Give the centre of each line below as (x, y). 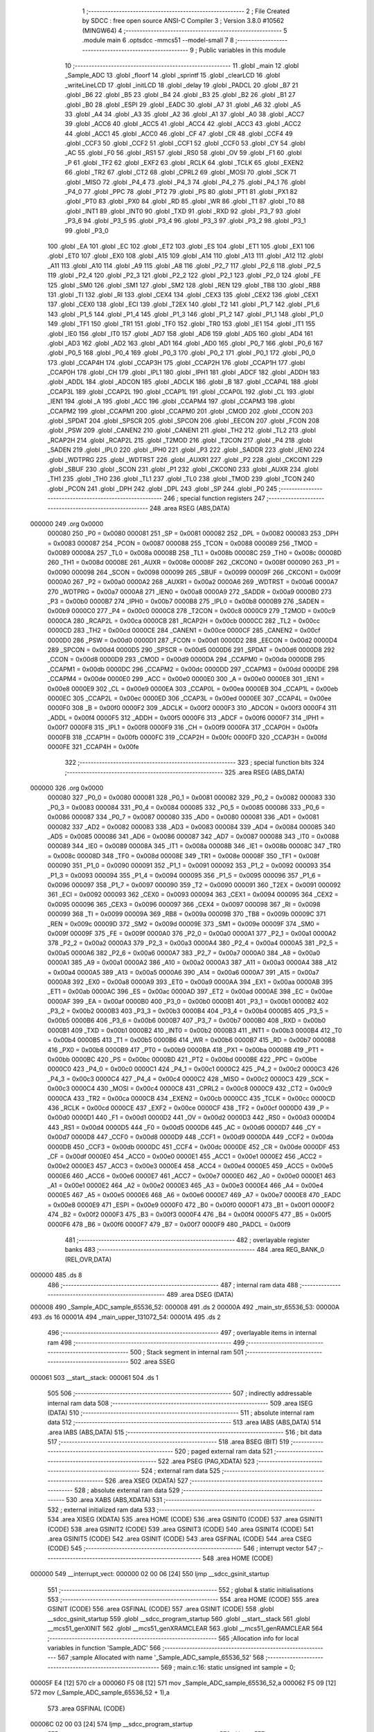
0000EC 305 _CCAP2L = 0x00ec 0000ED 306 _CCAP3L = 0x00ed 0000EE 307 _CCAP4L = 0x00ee (189, 698)
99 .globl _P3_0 (87, 230)
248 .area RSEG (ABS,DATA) (190, 508)
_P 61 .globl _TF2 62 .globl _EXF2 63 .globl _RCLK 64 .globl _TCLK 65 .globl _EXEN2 (184, 162)
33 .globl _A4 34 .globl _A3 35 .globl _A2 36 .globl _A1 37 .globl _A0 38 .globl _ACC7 (185, 114)
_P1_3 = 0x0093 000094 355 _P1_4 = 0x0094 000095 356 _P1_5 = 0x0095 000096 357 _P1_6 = (184, 875)
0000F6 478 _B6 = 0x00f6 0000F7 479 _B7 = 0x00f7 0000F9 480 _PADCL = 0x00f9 (169, 1224)
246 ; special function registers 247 (214, 498)
